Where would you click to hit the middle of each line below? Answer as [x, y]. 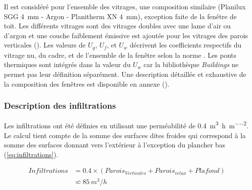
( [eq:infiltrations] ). [31, 154]
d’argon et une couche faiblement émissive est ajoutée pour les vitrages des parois [126, 35]
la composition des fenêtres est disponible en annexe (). [87, 83]
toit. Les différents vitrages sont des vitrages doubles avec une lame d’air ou [117, 26]
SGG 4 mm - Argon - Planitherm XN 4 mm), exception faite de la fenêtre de [120, 16]
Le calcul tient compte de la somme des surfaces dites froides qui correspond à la [125, 135]
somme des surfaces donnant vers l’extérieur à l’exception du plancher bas [115, 145]
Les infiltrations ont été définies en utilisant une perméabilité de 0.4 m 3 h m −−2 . [126, 125]
